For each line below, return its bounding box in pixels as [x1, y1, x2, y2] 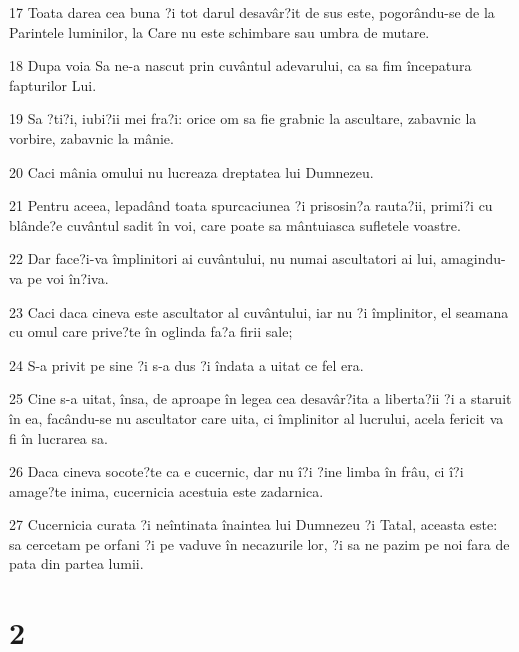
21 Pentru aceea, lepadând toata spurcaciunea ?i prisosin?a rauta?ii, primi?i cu [9, 195, 493, 216]
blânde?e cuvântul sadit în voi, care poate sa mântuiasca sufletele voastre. [9, 214, 461, 235]
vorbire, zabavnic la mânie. [9, 127, 174, 148]
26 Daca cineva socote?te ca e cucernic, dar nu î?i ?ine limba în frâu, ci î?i [9, 461, 464, 482]
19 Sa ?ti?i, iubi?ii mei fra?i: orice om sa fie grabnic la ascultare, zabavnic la [9, 108, 477, 129]
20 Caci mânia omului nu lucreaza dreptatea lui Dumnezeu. [9, 161, 374, 182]
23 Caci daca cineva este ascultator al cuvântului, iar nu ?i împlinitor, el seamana [9, 301, 509, 322]
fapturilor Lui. [9, 74, 97, 95]
